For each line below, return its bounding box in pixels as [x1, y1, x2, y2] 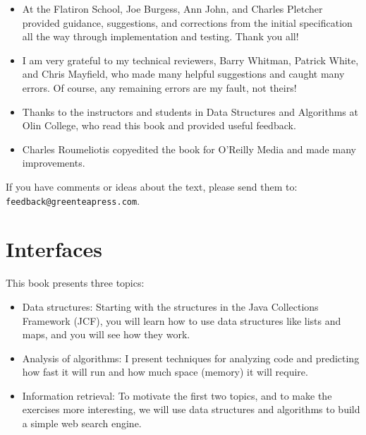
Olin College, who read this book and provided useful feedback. [22, 118, 296, 133]
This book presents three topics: [6, 275, 145, 290]
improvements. [22, 155, 85, 170]
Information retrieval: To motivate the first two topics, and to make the [22, 388, 332, 403]
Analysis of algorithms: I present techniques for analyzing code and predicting [22, 350, 360, 365]
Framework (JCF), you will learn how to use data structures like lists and [22, 313, 341, 328]
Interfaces [6, 234, 103, 263]
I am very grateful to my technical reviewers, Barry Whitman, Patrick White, [22, 52, 359, 67]
